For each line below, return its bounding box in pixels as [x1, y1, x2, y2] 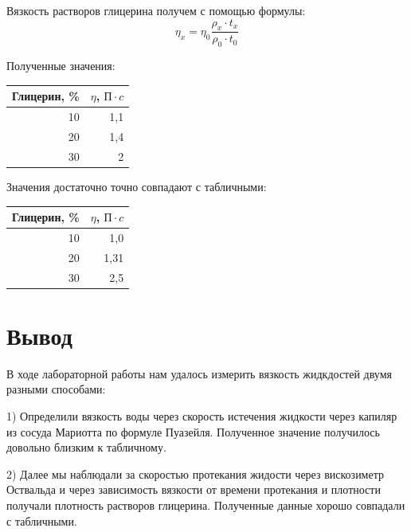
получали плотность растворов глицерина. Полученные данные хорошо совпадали [6, 496, 405, 513]
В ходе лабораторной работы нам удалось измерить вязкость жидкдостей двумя [6, 365, 392, 381]
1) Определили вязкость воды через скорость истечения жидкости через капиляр [6, 407, 397, 424]
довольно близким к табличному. [6, 439, 166, 456]
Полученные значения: [6, 57, 115, 74]
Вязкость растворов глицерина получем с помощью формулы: [6, 2, 306, 18]
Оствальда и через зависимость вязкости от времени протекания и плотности [6, 481, 381, 498]
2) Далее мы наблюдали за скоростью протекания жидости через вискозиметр [6, 465, 384, 482]
